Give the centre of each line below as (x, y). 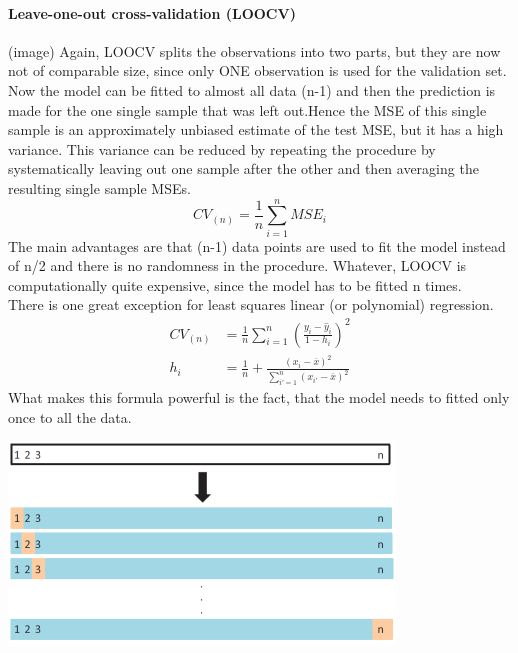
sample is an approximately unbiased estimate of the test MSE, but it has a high (256, 129)
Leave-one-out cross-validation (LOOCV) (152, 12)
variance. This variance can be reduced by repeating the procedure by (222, 148)
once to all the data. (70, 416)
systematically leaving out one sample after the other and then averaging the (243, 168)
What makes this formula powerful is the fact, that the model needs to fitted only (259, 397)
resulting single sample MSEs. (99, 187)
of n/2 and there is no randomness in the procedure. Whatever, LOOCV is (237, 265)
